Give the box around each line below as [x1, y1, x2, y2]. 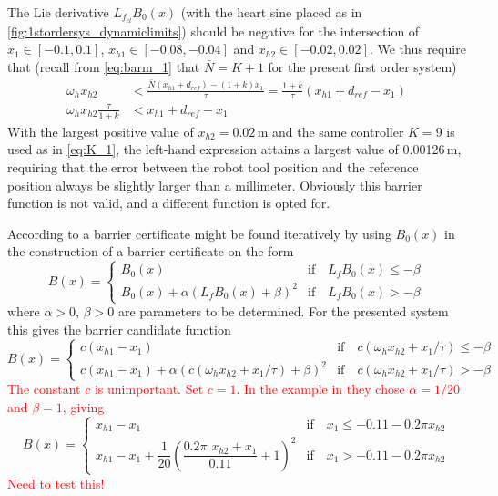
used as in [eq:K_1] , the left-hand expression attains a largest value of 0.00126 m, [7, 139, 462, 159]
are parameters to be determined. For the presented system [117, 302, 449, 321]
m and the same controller [257, 121, 404, 140]
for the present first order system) [268, 57, 457, 77]
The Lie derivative [7, 3, 109, 21]
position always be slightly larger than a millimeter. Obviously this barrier [7, 175, 422, 194]
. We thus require [369, 39, 466, 58]
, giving [62, 397, 105, 416]
